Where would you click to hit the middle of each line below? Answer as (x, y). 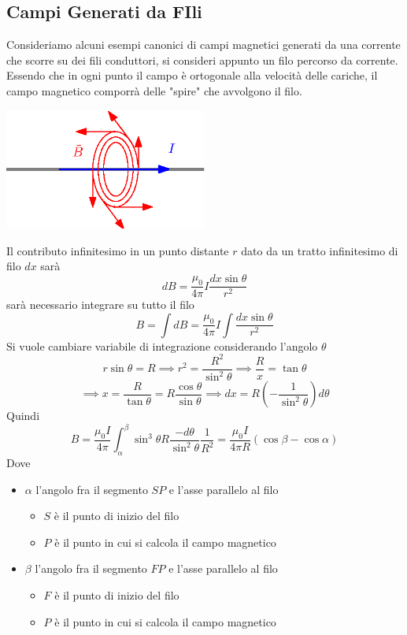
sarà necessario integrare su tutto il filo (100, 305)
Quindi (23, 416)
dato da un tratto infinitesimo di (320, 250)
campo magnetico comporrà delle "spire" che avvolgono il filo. (154, 90)
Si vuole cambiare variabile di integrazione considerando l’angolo (162, 345)
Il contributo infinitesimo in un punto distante (118, 250)
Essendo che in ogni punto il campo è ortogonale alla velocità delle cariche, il (192, 75)
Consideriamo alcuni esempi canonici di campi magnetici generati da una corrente (203, 45)
